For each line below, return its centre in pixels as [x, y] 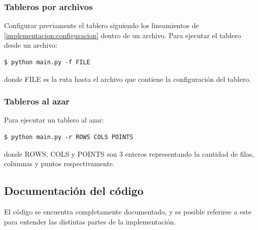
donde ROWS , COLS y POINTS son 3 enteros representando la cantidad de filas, [129, 153]
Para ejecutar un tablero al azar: [54, 120]
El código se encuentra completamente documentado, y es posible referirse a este [128, 211]
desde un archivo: [31, 45]
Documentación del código [74, 191]
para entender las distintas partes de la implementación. [90, 221]
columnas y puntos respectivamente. [59, 163]
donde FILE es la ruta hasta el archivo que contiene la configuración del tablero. [127, 79]
